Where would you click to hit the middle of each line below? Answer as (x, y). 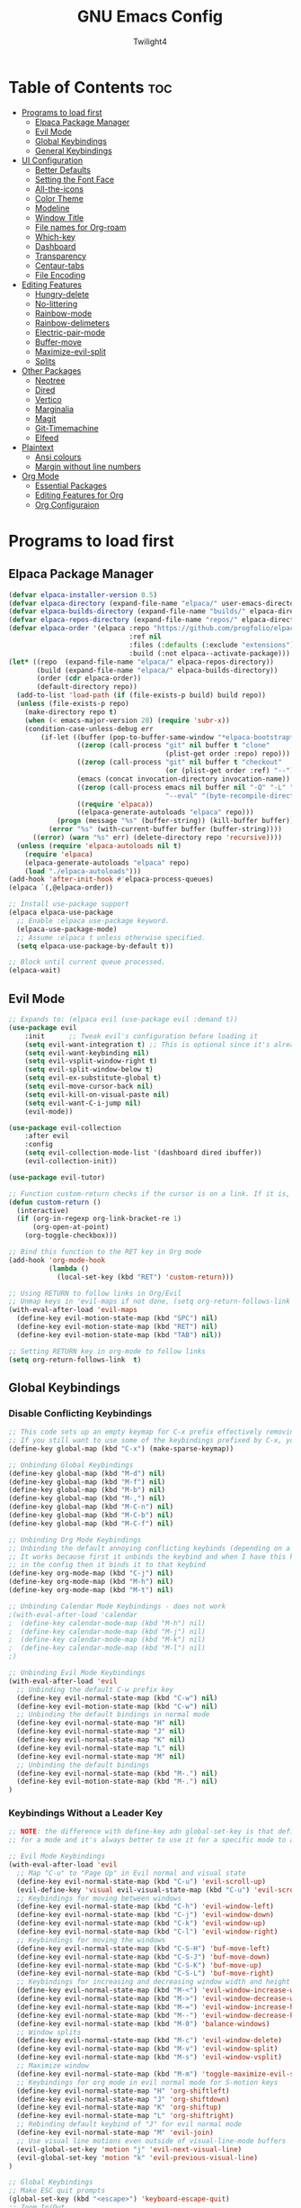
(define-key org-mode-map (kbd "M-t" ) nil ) (91, 1590)
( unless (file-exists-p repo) (73, 704)
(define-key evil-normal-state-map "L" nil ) (101, 1748)
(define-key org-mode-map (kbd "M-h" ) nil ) (91, 1582)
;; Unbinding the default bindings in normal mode (113, 1715)
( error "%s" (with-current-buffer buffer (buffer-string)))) (165, 829)
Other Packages (51, 370)
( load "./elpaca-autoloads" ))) (83, 871)
